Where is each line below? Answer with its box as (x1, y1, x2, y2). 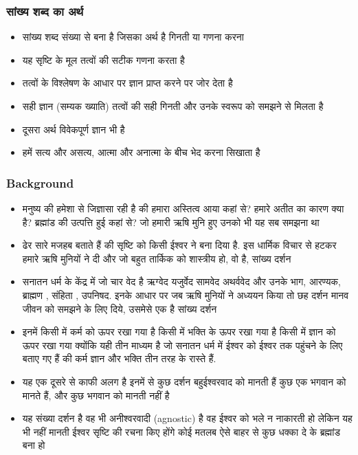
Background (6, 174, 74, 191)
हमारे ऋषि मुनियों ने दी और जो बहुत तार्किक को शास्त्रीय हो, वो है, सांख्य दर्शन (22, 251, 291, 265)
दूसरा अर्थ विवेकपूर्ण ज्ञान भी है (22, 122, 125, 136)
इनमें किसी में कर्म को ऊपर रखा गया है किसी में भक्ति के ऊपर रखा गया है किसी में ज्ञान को (22, 324, 336, 339)
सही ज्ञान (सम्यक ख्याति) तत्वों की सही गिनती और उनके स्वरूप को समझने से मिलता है (22, 99, 324, 113)
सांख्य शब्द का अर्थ (6, 2, 84, 19)
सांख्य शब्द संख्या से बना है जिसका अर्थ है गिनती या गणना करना (22, 30, 244, 44)
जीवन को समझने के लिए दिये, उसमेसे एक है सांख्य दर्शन (22, 301, 217, 315)
